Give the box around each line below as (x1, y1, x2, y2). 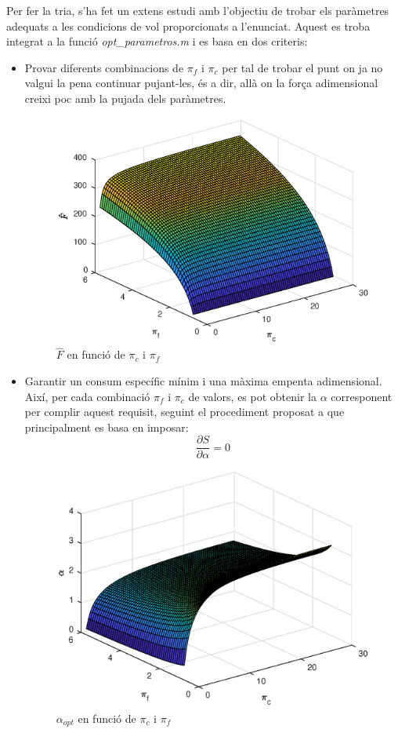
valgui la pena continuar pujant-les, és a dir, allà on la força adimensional (24, 75, 378, 91)
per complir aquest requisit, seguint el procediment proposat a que (24, 403, 345, 420)
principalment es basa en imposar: (24, 418, 189, 435)
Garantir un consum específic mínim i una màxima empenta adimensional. (24, 373, 382, 388)
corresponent (331, 388, 393, 404)
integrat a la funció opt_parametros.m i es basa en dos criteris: (6, 33, 308, 49)
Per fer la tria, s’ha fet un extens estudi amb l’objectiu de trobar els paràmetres (6, 2, 389, 18)
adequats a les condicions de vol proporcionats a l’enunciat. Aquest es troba (6, 17, 371, 34)
